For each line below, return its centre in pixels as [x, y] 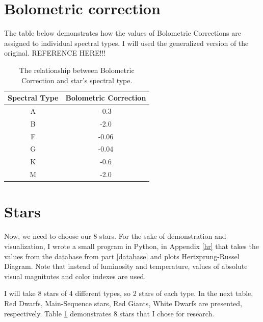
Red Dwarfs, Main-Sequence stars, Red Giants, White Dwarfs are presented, [123, 303]
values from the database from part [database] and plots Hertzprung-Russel [122, 256]
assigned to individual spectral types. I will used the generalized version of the [126, 43]
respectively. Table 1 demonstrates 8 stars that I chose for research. [109, 313]
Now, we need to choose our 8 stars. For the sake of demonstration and [115, 236]
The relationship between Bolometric [77, 70]
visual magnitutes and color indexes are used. [75, 276]
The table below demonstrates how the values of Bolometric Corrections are [123, 33]
